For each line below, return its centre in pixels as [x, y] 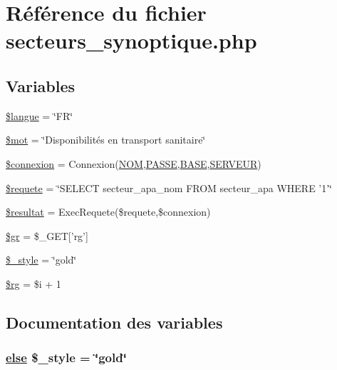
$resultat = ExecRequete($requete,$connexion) [108, 212]
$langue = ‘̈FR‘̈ [40, 115]
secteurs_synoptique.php [131, 40]
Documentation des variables [114, 322]
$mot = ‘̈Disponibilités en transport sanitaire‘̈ [106, 140]
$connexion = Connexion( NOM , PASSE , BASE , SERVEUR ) [134, 163]
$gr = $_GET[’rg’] [47, 235]
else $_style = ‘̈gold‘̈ [66, 357]
